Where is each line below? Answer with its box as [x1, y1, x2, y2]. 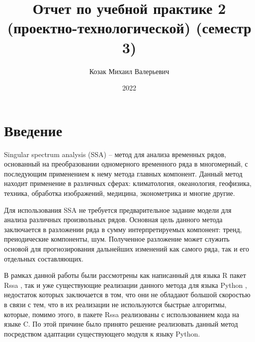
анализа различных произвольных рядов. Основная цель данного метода [4, 214, 223, 225]
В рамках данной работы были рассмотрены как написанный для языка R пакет [4, 270, 246, 280]
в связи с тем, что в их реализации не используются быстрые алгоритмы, [4, 299, 227, 309]
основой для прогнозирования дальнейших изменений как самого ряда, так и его [4, 243, 249, 254]
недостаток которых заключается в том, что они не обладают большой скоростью [4, 289, 251, 300]
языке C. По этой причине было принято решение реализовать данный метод [4, 319, 238, 329]
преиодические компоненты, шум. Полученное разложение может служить [4, 234, 230, 244]
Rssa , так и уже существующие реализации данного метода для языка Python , [4, 279, 247, 290]
